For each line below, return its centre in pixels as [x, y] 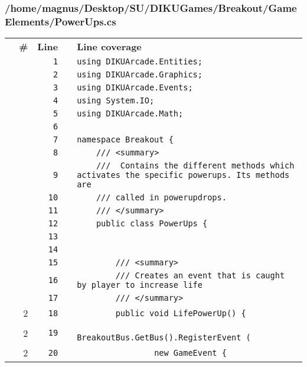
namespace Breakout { [125, 140]
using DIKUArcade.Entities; [140, 62]
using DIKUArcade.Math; [130, 114]
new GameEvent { [190, 353]
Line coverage [109, 47]
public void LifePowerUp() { [181, 313]
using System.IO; [116, 101]
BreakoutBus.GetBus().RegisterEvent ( [164, 338]
